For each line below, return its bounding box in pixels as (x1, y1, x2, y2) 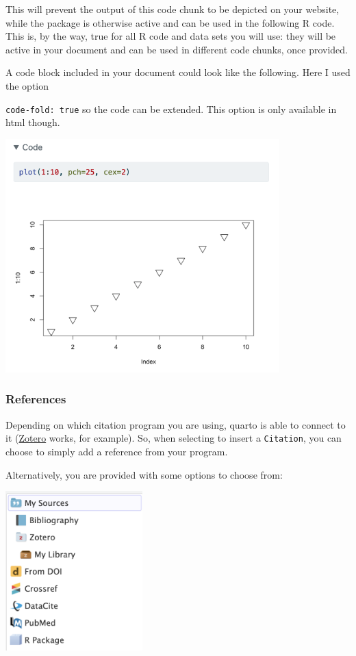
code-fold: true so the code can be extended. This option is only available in (5, 101, 337, 116)
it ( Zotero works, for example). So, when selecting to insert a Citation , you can (5, 431, 342, 445)
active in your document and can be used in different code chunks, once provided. (5, 42, 348, 56)
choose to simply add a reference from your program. (5, 444, 228, 458)
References (5, 390, 66, 407)
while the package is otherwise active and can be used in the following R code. (5, 15, 335, 29)
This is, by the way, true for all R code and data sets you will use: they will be (5, 29, 336, 43)
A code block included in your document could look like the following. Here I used (5, 65, 351, 79)
